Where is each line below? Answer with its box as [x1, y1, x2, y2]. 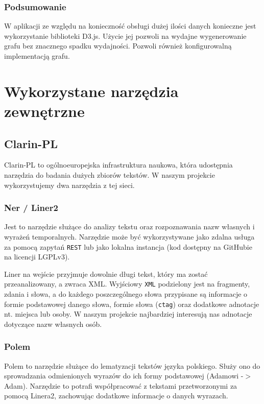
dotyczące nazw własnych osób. [4, 318, 102, 329]
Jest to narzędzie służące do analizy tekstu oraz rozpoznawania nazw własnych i [4, 221, 255, 232]
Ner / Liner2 [4, 201, 58, 214]
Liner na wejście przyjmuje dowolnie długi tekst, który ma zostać [4, 268, 208, 279]
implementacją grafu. [4, 51, 70, 61]
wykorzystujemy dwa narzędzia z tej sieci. [4, 179, 135, 190]
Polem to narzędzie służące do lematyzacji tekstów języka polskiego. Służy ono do [4, 360, 260, 371]
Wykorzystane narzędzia [4, 80, 179, 101]
